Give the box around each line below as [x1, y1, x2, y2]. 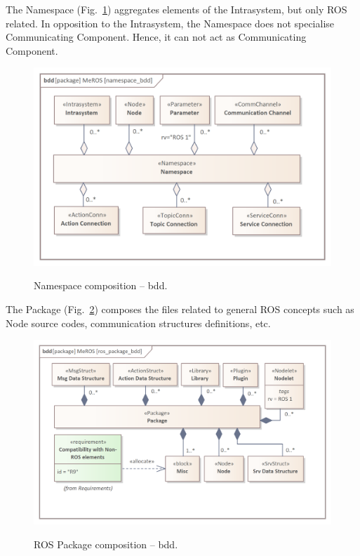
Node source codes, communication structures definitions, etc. [6, 315, 271, 330]
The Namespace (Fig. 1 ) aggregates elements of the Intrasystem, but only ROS [6, 2, 347, 16]
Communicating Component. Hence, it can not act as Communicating [6, 29, 307, 44]
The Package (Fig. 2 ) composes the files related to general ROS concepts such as [6, 301, 354, 316]
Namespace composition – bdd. [34, 278, 168, 293]
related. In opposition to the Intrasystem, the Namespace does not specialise [6, 15, 335, 30]
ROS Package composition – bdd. [34, 536, 178, 551]
